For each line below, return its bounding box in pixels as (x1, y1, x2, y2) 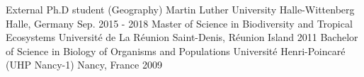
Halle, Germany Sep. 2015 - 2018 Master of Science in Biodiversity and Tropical (6, 16, 353, 30)
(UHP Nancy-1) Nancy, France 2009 (6, 57, 162, 72)
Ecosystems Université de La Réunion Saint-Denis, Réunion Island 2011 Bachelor (6, 30, 358, 45)
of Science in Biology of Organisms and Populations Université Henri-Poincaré (6, 43, 346, 58)
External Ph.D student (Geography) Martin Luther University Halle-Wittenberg (6, 2, 355, 16)
